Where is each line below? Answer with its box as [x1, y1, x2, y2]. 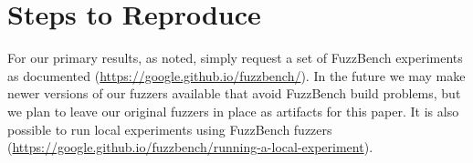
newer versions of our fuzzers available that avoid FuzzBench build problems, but [7, 84, 461, 103]
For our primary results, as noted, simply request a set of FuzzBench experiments [7, 48, 463, 67]
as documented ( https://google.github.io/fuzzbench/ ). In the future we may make [7, 66, 466, 85]
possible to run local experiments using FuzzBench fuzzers [7, 119, 332, 138]
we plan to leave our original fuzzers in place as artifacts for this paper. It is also [7, 101, 459, 120]
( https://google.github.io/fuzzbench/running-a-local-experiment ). [7, 138, 373, 157]
